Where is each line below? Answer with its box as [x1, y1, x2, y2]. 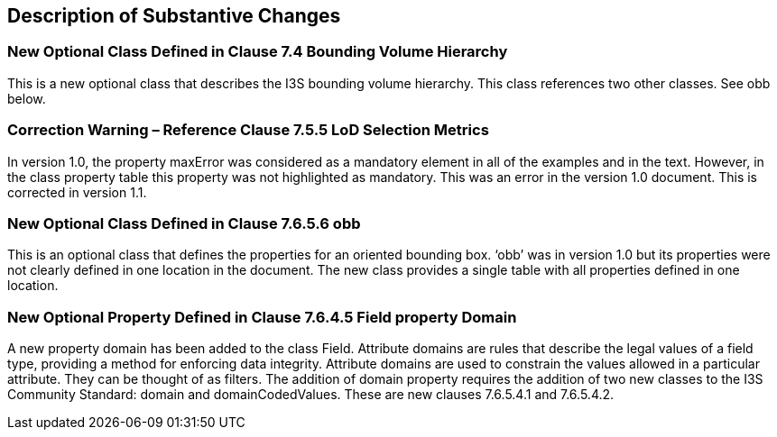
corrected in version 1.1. [7, 184, 147, 200]
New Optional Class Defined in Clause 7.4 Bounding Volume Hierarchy [7, 42, 508, 61]
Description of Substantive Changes [7, 5, 341, 27]
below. [7, 90, 46, 106]
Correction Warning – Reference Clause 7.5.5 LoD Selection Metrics [7, 121, 489, 140]
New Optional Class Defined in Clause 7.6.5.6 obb [7, 214, 361, 232]
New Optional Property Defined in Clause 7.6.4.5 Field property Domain [7, 307, 517, 326]
